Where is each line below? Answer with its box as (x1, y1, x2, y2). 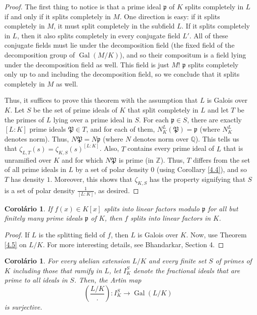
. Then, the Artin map (74, 275, 142, 285)
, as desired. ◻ (94, 185, 139, 195)
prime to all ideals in (4, 275, 68, 285)
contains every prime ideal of (127, 143, 214, 153)
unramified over (4, 154, 52, 165)
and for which (61, 154, 103, 165)
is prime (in (118, 154, 154, 165)
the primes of (4, 114, 44, 124)
